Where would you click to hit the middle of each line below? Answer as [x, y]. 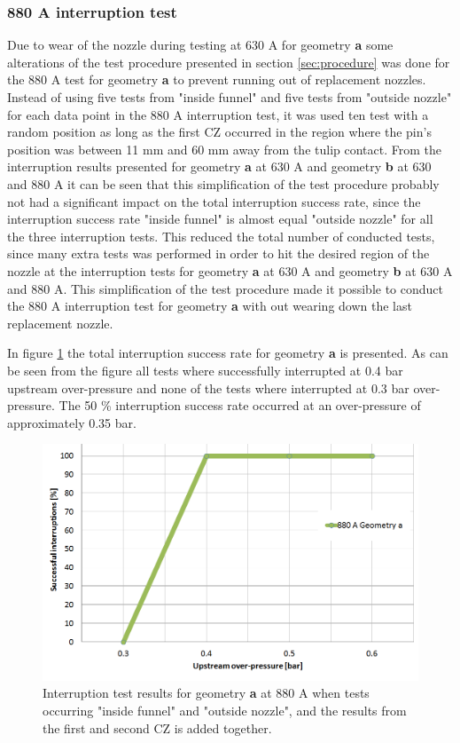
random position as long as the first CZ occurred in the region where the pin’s [219, 132]
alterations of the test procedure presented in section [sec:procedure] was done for [229, 62]
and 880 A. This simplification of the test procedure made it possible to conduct [226, 288]
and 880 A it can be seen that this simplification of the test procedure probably [223, 183]
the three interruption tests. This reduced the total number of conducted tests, [221, 236]
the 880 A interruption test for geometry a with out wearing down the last [210, 306]
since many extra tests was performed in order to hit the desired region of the [218, 253]
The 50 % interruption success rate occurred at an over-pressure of [240, 405]
